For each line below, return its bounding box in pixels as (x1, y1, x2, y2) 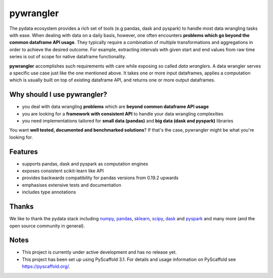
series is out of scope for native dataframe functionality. (9, 54, 126, 60)
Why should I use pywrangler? (9, 90, 107, 99)
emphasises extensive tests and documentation (22, 182, 121, 188)
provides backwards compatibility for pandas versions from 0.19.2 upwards (22, 175, 179, 181)
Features (9, 147, 38, 156)
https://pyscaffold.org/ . (22, 263, 70, 269)
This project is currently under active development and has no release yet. (22, 249, 177, 255)
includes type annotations (22, 189, 76, 195)
